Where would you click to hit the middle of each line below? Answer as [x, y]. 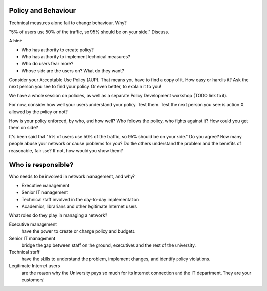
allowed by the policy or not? [39, 112]
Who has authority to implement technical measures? [76, 57]
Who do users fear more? [47, 64]
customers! [33, 280]
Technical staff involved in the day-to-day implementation [80, 199]
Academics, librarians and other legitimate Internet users [79, 206]
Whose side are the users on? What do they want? [73, 70]
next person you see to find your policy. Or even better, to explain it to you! [85, 86]
